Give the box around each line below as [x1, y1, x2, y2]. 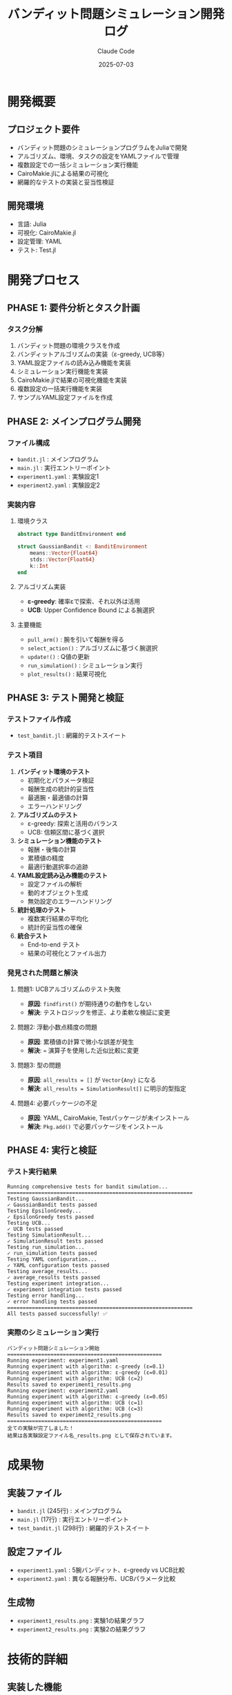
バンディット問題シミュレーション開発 [7, 6, 225, 22]
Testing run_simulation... [7, 1243, 85, 1250]
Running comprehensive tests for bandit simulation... [7, 1183, 168, 1190]
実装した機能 [7, 1681, 62, 1693]
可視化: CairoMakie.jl [17, 228, 77, 237]
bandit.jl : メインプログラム [17, 455, 99, 463]
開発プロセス [7, 272, 81, 288]
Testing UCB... [7, 1219, 51, 1226]
